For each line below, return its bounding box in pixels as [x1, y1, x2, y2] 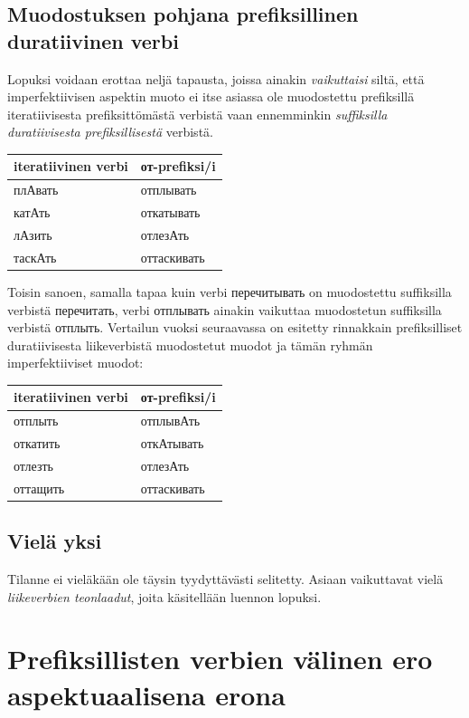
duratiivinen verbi [7, 26, 179, 54]
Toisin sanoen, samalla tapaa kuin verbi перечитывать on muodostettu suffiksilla [7, 282, 452, 301]
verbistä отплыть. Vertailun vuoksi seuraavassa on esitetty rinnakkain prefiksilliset [7, 318, 463, 337]
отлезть [14, 455, 53, 474]
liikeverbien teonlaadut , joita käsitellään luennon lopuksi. [7, 587, 322, 606]
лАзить [14, 225, 52, 244]
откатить [14, 434, 61, 453]
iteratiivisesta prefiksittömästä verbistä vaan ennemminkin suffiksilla [7, 104, 388, 123]
